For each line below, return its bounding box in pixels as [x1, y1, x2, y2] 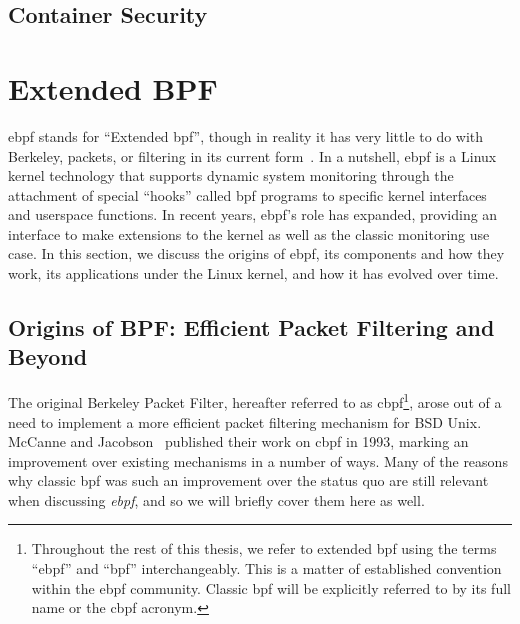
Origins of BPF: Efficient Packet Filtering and [8, 312, 495, 343]
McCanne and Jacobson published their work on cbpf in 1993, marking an [8, 431, 469, 452]
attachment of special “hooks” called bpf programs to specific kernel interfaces [8, 184, 487, 205]
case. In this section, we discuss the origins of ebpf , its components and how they [8, 243, 505, 264]
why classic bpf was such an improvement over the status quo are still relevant [8, 470, 489, 491]
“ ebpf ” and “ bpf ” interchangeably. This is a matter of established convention [31, 558, 502, 579]
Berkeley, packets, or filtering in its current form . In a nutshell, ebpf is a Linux [8, 145, 497, 166]
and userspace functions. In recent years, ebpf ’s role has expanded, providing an [8, 204, 498, 225]
